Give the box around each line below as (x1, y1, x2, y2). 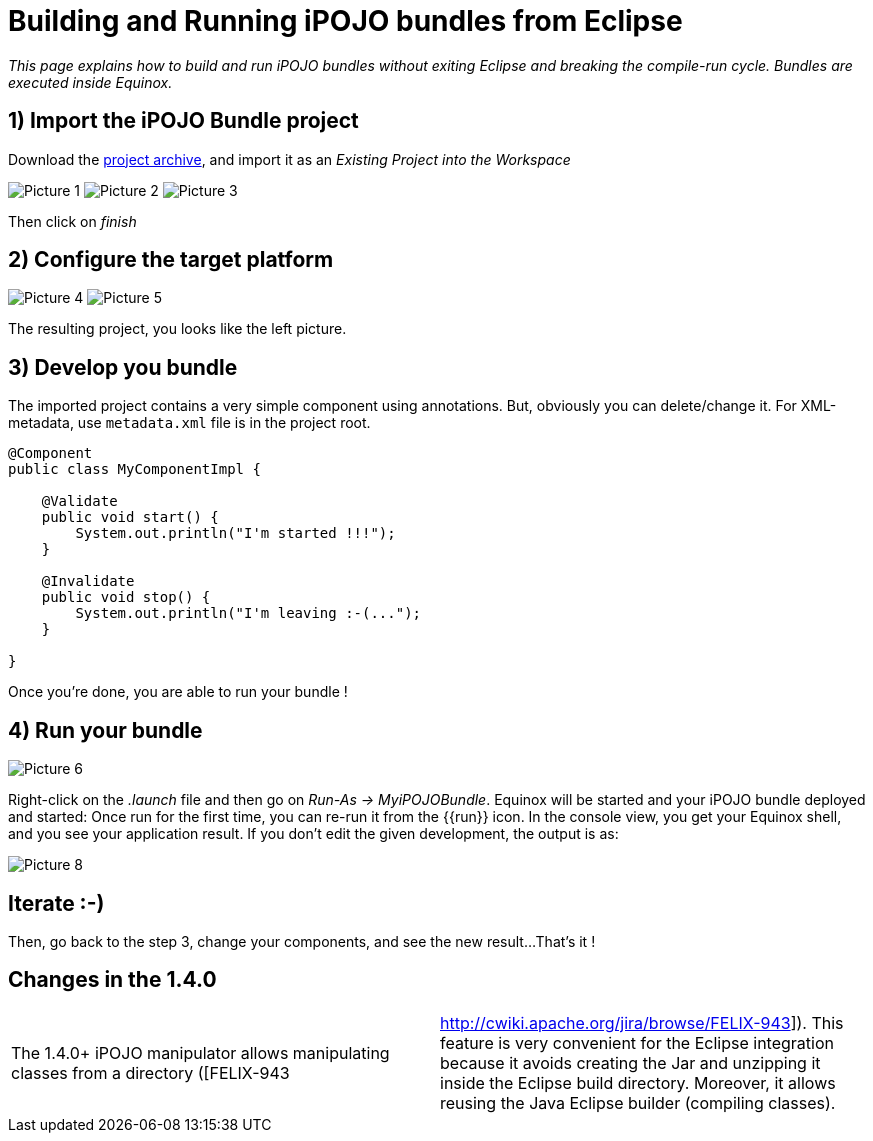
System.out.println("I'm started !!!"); (75, 525, 396, 542)
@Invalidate (41, 573, 135, 590)
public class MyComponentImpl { (8, 461, 261, 478)
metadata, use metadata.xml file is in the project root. (8, 414, 371, 432)
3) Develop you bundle (8, 354, 238, 380)
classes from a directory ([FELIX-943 (11, 1062, 290, 1083)
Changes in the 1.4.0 (8, 967, 217, 993)
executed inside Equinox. (8, 73, 173, 91)
